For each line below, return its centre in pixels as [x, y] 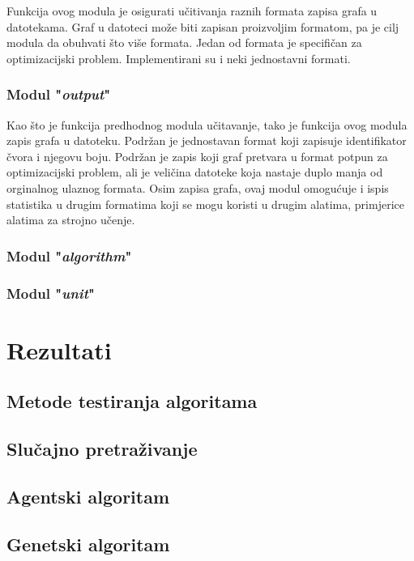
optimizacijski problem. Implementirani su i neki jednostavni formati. [179, 58]
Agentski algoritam [88, 496]
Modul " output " [59, 94]
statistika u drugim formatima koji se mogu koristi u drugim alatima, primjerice [205, 204]
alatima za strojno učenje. [71, 220]
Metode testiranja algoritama [132, 401]
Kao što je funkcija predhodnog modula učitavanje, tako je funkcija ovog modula [207, 124]
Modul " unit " [51, 293]
